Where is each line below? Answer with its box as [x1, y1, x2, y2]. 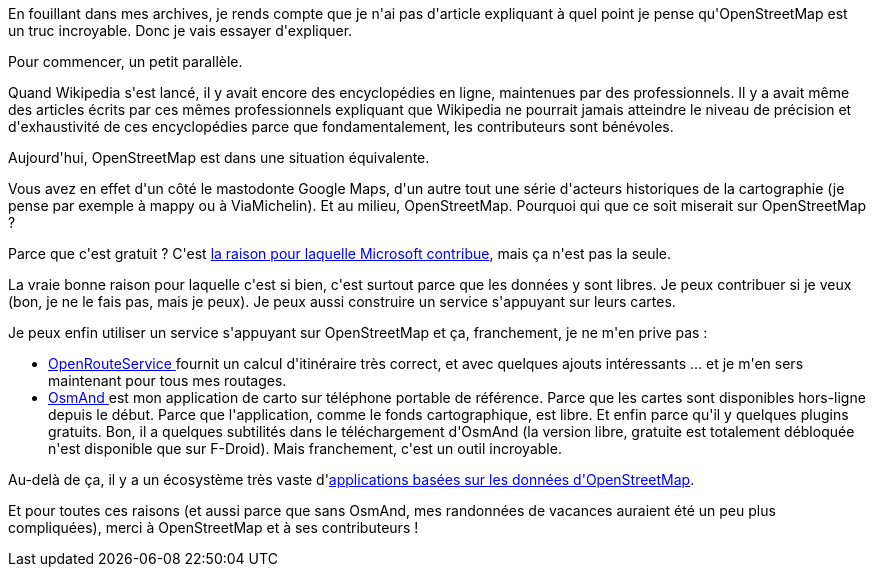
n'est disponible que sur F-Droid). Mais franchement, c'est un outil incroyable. [48, 440, 562, 457]
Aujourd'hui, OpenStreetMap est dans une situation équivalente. [8, 149, 430, 166]
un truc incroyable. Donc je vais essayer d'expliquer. [8, 22, 353, 39]
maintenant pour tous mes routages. [48, 372, 287, 389]
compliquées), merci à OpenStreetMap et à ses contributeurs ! [8, 519, 419, 536]
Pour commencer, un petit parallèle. [8, 53, 243, 70]
